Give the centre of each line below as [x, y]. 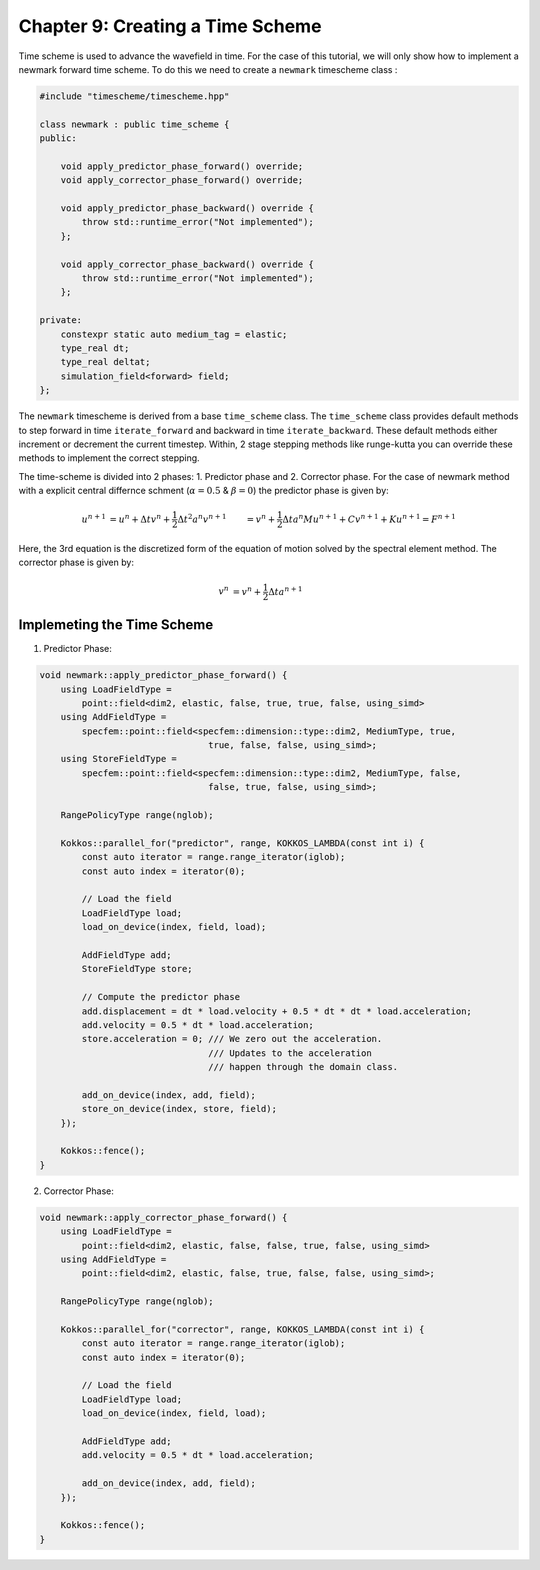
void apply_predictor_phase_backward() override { [187, 208]
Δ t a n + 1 [285, 590]
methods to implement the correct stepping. [109, 458]
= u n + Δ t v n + [140, 518]
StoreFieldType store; [137, 969]
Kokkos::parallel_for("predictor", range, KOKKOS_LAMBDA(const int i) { [242, 843]
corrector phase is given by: [76, 562]
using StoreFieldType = [118, 759]
